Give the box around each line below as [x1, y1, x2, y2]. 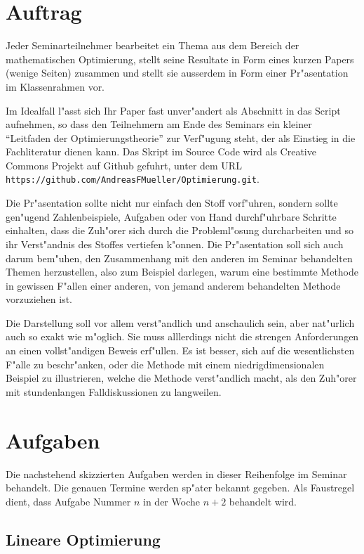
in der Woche [143, 494, 200, 508]
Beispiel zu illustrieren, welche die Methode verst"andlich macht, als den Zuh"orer [6, 371, 357, 385]
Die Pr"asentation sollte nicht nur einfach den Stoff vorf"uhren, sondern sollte [6, 195, 338, 210]
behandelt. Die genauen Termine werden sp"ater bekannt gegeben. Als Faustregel [6, 480, 355, 495]
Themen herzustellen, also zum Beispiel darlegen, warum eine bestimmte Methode [6, 264, 359, 279]
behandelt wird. [229, 494, 297, 508]
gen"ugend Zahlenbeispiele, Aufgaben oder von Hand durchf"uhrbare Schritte [6, 209, 337, 224]
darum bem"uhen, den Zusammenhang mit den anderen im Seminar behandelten [6, 250, 353, 265]
